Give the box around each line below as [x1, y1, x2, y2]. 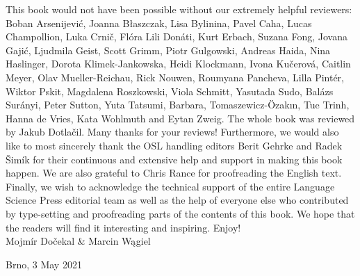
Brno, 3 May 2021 [6, 257, 82, 271]
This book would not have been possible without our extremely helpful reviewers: [6, 2, 352, 16]
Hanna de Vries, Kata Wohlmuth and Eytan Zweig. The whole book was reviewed [6, 111, 355, 125]
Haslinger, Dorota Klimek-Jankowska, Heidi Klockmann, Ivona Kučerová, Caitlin [6, 56, 351, 71]
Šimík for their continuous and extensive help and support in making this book [6, 152, 343, 166]
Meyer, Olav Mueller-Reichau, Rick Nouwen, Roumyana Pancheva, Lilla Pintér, [6, 70, 345, 84]
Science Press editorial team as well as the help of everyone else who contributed [6, 193, 349, 207]
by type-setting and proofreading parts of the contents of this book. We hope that [6, 206, 355, 220]
